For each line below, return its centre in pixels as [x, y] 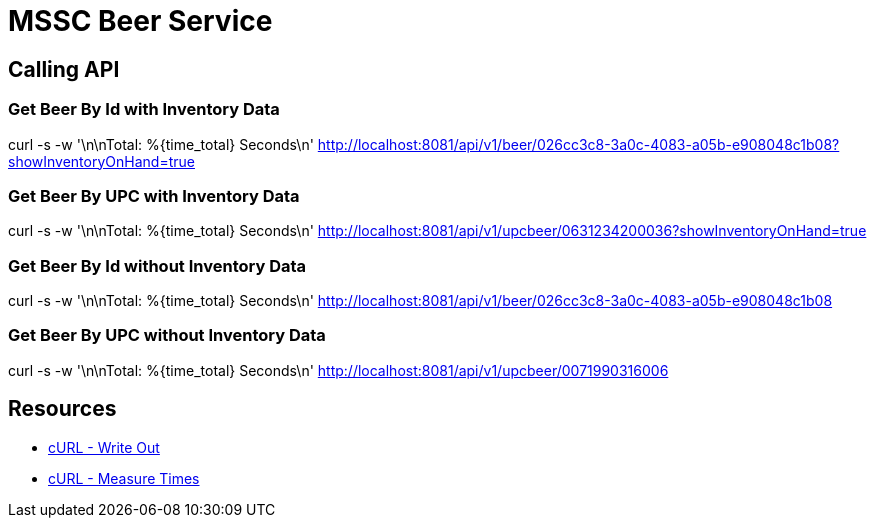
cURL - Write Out [104, 447]
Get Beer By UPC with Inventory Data [154, 195]
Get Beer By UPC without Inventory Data [167, 335]
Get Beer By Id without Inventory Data [157, 265]
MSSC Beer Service [140, 21]
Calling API [64, 69]
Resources [62, 409]
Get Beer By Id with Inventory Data [144, 109]
